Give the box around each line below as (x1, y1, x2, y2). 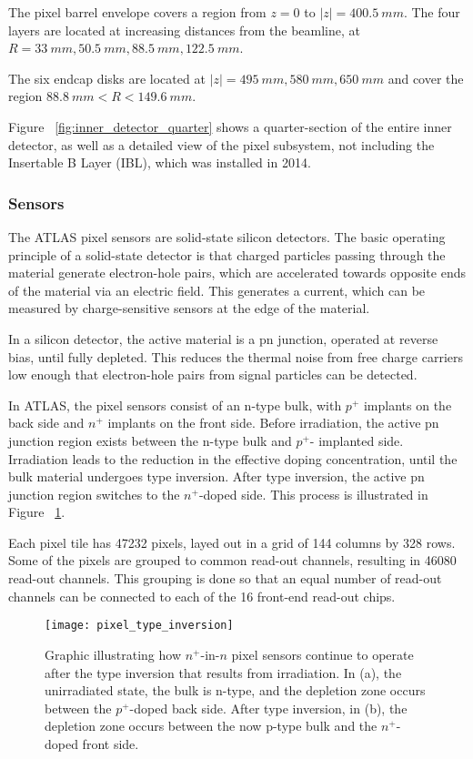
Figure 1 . (8, 502, 65, 521)
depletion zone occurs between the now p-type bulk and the (45, 716, 377, 735)
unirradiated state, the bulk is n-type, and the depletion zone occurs (45, 681, 426, 700)
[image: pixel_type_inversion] (45, 619, 234, 632)
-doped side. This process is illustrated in (198, 484, 428, 503)
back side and (8, 413, 85, 432)
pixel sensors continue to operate (231, 644, 414, 663)
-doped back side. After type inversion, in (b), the (129, 698, 408, 717)
